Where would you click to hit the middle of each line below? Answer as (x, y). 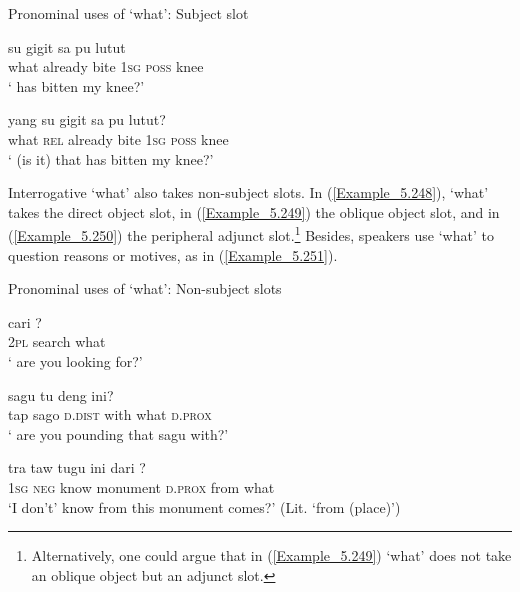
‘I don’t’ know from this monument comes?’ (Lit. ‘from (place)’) (204, 506)
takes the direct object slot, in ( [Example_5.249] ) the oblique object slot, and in (254, 211)
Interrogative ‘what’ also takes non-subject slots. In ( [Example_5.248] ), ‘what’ (248, 192)
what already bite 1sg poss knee (106, 66)
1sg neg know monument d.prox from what (141, 486)
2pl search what (57, 341)
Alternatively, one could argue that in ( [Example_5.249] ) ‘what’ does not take (271, 555)
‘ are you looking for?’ (75, 360)
